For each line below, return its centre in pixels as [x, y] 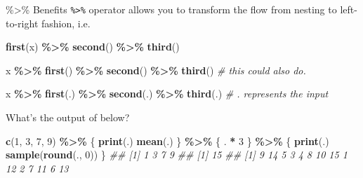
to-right [22, 23]
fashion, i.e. [66, 23]
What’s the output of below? [68, 117]
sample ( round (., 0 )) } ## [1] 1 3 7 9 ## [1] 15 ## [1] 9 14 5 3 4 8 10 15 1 [177, 155]
